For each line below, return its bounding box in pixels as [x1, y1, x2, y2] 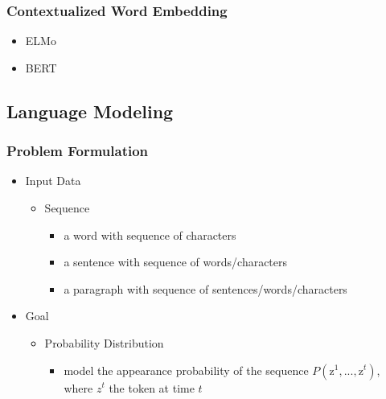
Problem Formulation [6, 141, 149, 161]
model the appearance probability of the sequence [64, 361, 309, 378]
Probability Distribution [44, 334, 164, 351]
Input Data [25, 172, 81, 189]
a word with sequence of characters [64, 226, 236, 243]
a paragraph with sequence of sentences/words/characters [64, 280, 347, 297]
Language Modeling [6, 98, 174, 123]
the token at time [109, 379, 195, 396]
